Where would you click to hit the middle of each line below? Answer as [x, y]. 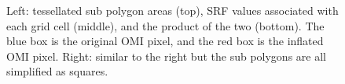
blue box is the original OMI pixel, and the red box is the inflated [165, 41]
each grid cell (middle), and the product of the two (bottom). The [165, 25]
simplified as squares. [57, 71]
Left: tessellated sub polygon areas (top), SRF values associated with [172, 10]
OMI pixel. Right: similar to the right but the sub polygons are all [166, 56]
